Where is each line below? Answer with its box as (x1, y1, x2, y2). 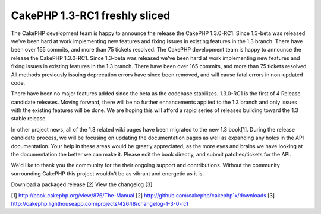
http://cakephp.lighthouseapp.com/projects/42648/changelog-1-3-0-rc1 (11, 200, 188, 207)
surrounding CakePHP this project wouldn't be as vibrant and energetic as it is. (11, 170, 204, 177)
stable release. (11, 115, 48, 122)
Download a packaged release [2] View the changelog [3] (11, 181, 153, 188)
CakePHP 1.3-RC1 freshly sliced (11, 9, 171, 22)
